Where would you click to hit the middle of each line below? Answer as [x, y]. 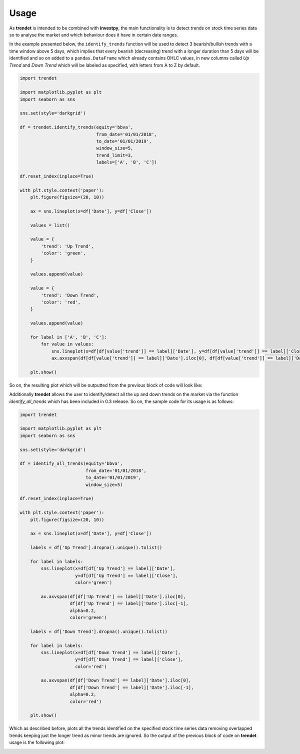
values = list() [50, 225]
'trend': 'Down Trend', [70, 295]
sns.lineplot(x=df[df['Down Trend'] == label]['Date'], [111, 652]
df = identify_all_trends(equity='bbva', [71, 463]
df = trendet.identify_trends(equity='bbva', [76, 127]
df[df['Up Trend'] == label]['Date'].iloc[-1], [129, 603]
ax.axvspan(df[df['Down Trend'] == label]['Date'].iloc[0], [116, 680]
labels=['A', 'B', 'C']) [126, 162]
